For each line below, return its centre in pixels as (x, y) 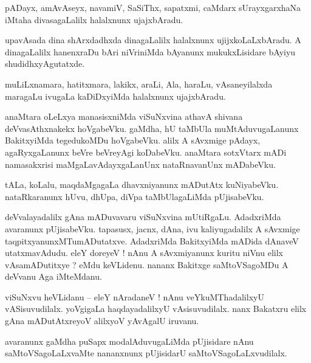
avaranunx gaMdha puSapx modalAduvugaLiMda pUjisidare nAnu (129, 341)
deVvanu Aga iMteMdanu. (53, 276)
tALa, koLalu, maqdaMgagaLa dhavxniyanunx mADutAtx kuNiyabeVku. (142, 185)
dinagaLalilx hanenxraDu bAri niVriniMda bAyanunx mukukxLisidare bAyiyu (150, 51)
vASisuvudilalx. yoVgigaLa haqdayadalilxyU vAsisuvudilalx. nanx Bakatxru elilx (156, 309)
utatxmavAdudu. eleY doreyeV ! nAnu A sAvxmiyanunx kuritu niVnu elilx (144, 253)
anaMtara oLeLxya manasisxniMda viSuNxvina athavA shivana (124, 116)
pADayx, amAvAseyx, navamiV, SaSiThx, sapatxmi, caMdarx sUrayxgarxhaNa (153, 7)
